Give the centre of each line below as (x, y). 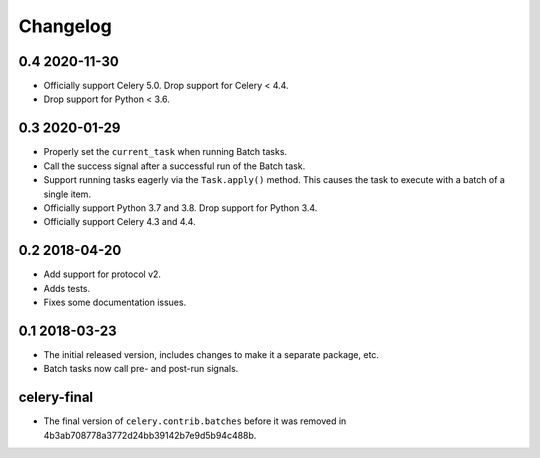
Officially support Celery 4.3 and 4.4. (119, 222)
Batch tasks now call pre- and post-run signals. (141, 369)
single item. (67, 194)
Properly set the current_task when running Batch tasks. (165, 152)
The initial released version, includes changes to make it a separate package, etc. (211, 354)
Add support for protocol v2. (102, 274)
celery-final (56, 397)
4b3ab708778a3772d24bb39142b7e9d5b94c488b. (150, 435)
